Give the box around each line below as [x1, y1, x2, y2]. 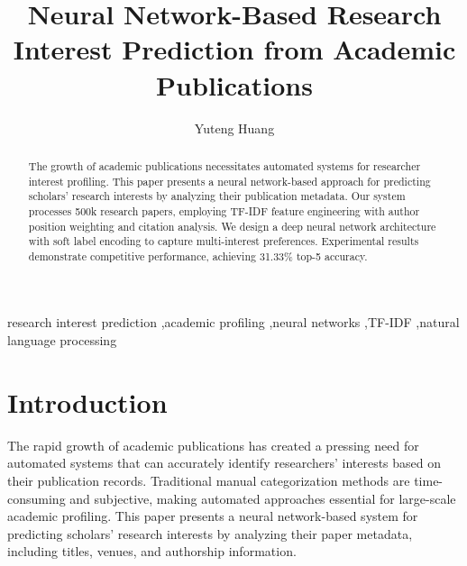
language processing [7, 331, 117, 350]
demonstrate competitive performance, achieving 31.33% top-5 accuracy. [28, 248, 368, 263]
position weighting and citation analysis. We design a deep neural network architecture [28, 218, 436, 233]
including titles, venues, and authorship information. [7, 542, 297, 561]
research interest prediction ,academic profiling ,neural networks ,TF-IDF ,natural [7, 313, 460, 332]
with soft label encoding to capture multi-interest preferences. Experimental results [28, 233, 419, 249]
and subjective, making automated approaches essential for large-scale [69, 488, 456, 507]
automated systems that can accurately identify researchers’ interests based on [7, 453, 442, 472]
